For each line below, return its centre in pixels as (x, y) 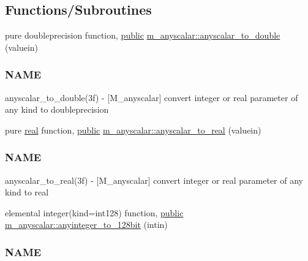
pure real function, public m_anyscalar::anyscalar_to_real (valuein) (133, 130)
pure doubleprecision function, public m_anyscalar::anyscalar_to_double (143, 35)
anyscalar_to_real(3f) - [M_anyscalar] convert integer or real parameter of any (154, 180)
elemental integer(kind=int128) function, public (94, 212)
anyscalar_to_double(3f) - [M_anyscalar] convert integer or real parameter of (152, 97)
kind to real (27, 192)
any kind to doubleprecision (57, 109)
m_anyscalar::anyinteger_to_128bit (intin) (86, 225)
